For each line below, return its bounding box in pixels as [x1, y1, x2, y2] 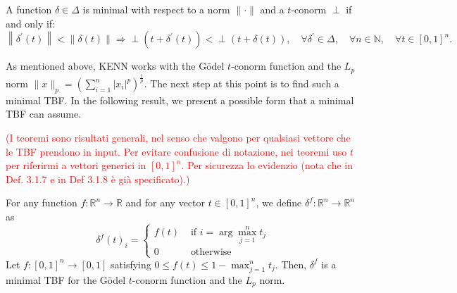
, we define [256, 195, 302, 210]
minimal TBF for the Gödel [6, 272, 126, 287]
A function [6, 2, 52, 16]
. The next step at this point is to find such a [144, 76, 339, 90]
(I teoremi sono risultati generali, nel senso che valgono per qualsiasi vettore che [6, 130, 351, 144]
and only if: [6, 15, 56, 30]
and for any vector [125, 195, 206, 210]
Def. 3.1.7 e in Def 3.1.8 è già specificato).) [6, 171, 190, 186]
